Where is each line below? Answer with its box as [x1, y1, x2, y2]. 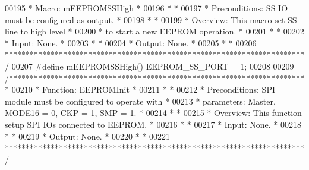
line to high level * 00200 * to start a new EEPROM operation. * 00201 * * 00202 [5, 25, 304, 37]
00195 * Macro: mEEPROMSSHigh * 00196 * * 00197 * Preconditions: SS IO [5, 2, 288, 14]
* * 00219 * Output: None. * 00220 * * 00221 [5, 130, 171, 142]
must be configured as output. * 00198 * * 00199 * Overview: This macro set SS [5, 13, 297, 26]
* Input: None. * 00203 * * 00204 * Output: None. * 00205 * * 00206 [5, 36, 257, 49]
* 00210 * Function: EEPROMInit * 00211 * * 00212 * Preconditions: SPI [5, 83, 275, 96]
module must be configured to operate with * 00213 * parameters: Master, [5, 95, 276, 107]
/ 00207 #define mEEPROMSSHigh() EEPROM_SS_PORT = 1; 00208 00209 [5, 59, 294, 72]
